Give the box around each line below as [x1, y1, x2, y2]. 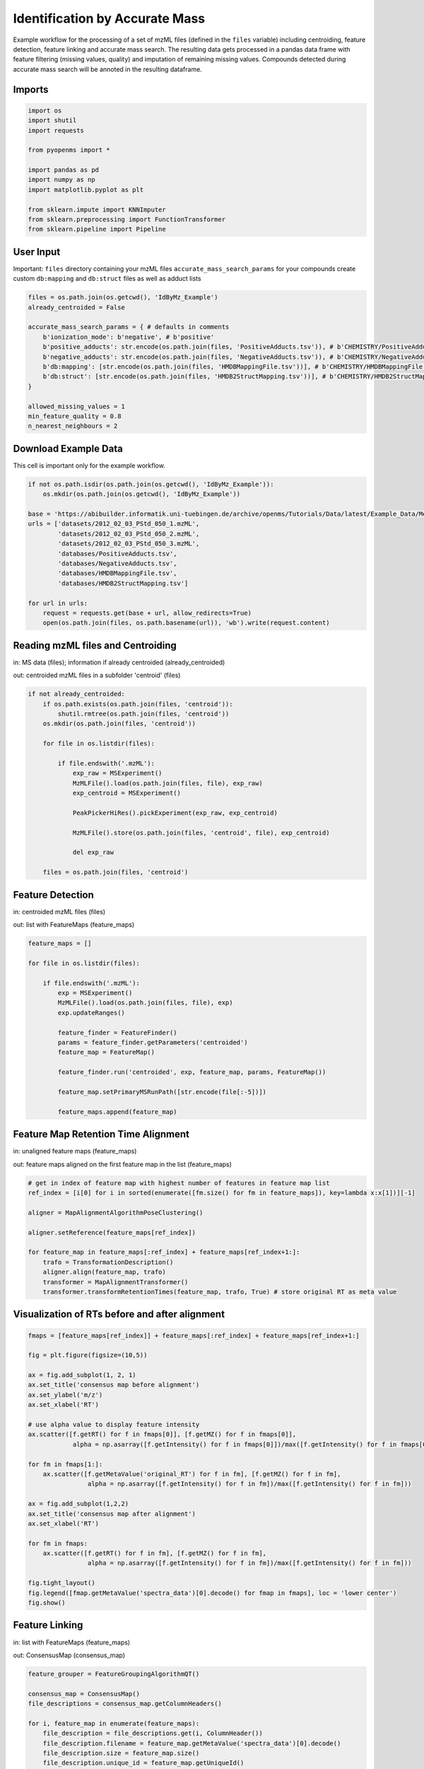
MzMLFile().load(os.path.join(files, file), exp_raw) [72, 779, 263, 787]
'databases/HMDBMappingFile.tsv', [57, 570, 177, 577]
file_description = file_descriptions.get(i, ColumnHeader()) [42, 1729, 263, 1737]
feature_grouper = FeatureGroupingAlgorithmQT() [28, 1670, 200, 1678]
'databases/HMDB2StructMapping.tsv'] [57, 579, 189, 587]
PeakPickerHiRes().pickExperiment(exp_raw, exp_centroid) [72, 809, 278, 817]
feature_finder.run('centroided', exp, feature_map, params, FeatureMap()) [57, 1068, 326, 1076]
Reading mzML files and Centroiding [13, 639, 177, 651]
